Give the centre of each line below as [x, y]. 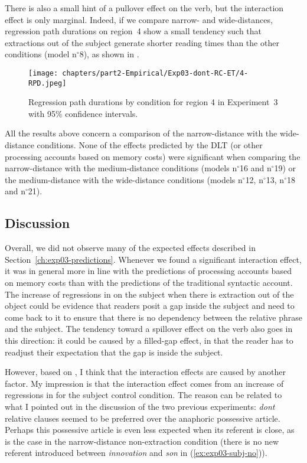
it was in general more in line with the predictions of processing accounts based [148, 271]
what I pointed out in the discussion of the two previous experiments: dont [140, 406]
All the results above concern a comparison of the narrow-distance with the [141, 133]
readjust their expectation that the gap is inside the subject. [114, 352]
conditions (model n [41, 54]
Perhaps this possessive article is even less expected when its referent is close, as [150, 430]
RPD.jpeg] [48, 83]
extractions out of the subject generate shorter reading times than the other [142, 42]
